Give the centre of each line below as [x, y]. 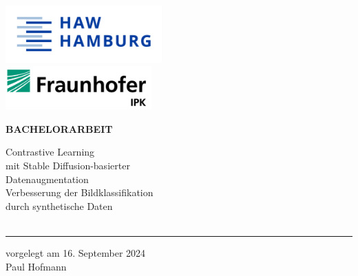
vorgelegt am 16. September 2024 [76, 253]
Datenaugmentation [47, 179]
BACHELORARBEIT [59, 128]
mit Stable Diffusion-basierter [68, 166]
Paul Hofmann [36, 266]
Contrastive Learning [50, 152]
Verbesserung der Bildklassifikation [80, 192]
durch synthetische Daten [59, 205]
